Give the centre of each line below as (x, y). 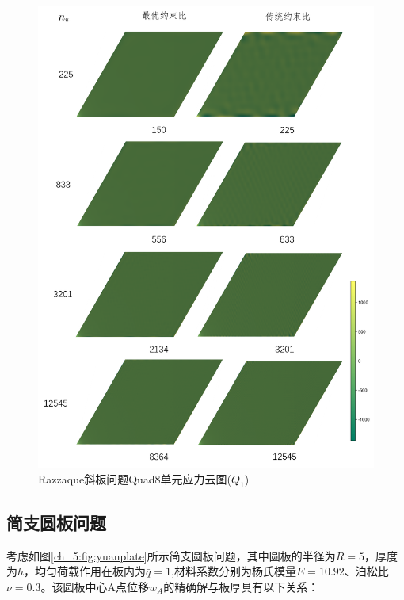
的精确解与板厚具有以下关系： (241, 586)
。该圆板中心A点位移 (95, 586)
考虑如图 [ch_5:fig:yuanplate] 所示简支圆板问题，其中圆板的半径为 (171, 555)
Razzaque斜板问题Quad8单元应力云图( (135, 478)
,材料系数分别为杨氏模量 (233, 571)
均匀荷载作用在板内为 (91, 571)
